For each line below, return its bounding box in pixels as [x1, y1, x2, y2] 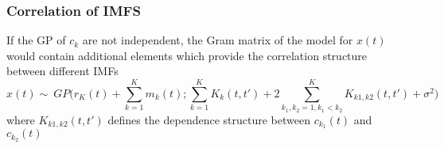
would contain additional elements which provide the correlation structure [6, 47, 368, 63]
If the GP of [6, 32, 66, 48]
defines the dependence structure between [107, 111, 310, 127]
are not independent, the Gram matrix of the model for [82, 32, 353, 48]
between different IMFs [6, 63, 119, 79]
